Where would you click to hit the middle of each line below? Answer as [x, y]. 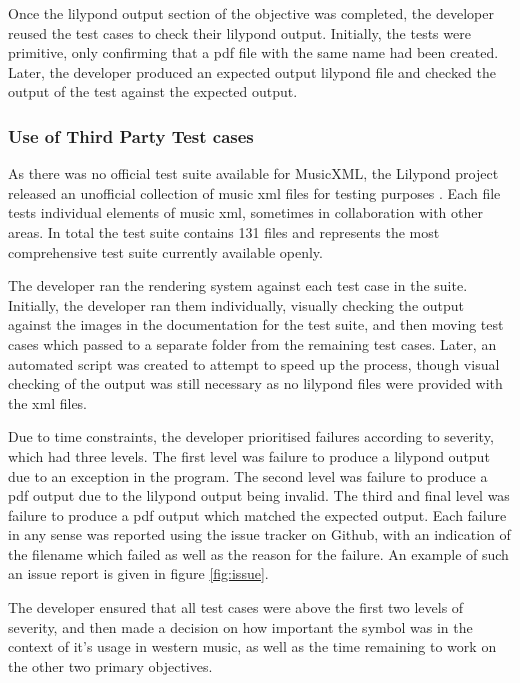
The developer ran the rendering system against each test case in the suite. [238, 285]
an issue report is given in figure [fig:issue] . [138, 573]
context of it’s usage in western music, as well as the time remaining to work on [252, 646]
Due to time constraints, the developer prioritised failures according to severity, [251, 436]
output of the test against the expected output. [153, 91]
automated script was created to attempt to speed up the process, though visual [254, 363]
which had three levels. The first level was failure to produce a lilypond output [249, 455]
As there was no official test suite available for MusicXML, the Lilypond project [253, 173]
